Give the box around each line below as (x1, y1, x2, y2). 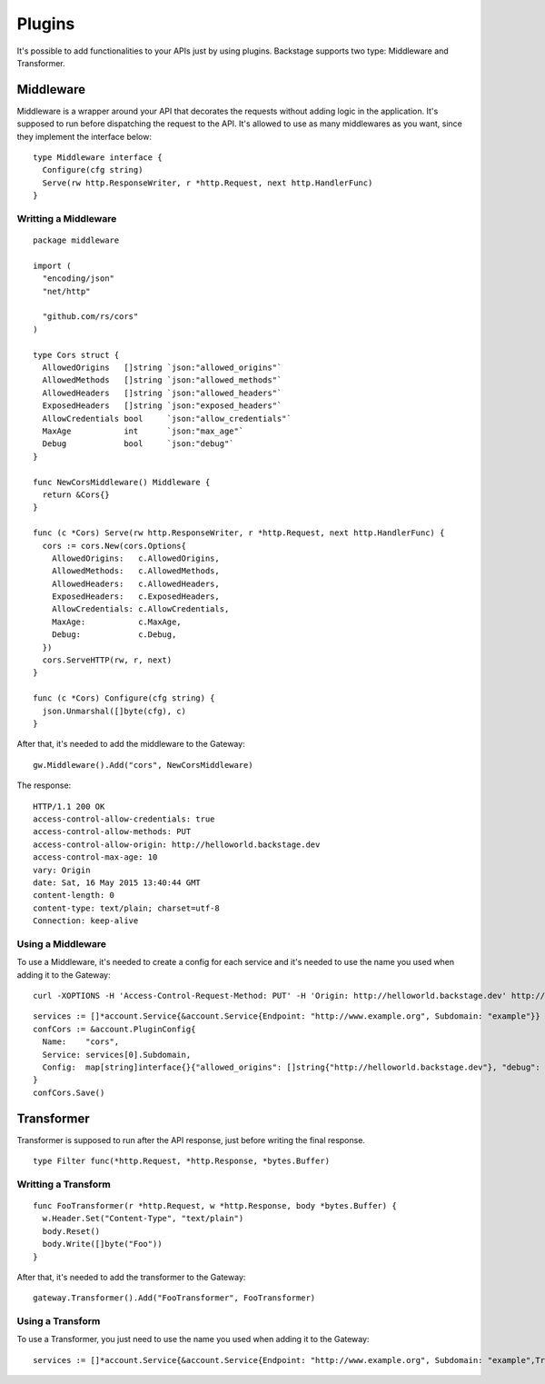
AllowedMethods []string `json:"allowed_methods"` (42, 375, 282, 385)
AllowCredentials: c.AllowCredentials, (51, 604, 230, 614)
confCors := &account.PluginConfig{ (33, 1023, 196, 1034)
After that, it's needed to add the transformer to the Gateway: (16, 1271, 246, 1282)
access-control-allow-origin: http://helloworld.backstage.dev (33, 839, 321, 850)
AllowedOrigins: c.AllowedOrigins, (51, 553, 220, 563)
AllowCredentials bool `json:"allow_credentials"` (42, 413, 292, 423)
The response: (16, 780, 72, 791)
